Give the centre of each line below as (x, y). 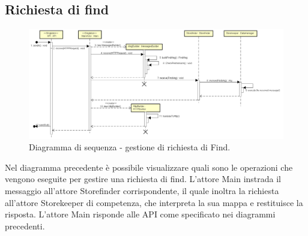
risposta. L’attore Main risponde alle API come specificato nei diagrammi (140, 214)
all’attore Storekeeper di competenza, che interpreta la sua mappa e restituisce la (154, 202)
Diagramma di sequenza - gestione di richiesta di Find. (130, 147)
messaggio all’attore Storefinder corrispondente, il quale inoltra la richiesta (142, 190)
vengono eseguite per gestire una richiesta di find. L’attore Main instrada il (143, 179)
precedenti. (25, 226)
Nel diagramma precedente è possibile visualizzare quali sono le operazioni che (149, 167)
